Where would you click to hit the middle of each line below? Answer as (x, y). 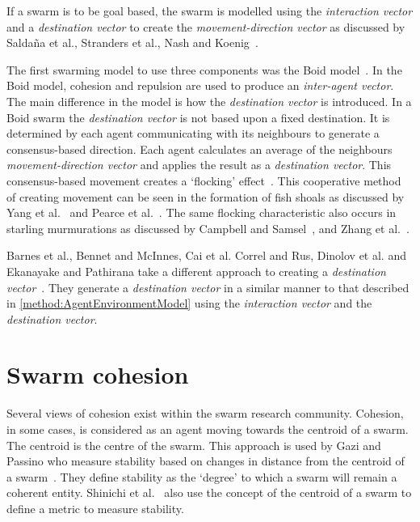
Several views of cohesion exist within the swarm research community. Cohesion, (205, 413)
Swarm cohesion (98, 374)
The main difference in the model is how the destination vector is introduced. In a (209, 101)
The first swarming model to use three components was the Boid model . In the (204, 69)
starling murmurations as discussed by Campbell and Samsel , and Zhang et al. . (208, 228)
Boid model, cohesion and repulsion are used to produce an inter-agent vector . (200, 85)
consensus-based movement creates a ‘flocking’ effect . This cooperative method (204, 180)
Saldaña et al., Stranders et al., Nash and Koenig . (132, 42)
